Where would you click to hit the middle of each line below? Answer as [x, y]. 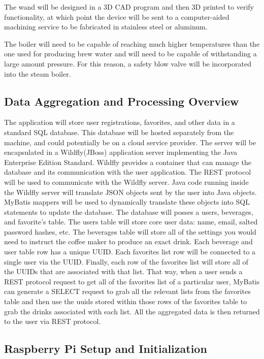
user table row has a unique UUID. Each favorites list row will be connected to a [130, 252]
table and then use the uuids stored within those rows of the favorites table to [126, 301]
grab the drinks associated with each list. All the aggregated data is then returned [132, 311]
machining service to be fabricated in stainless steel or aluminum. [106, 27]
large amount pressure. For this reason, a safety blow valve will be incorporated [128, 63]
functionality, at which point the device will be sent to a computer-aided [117, 17]
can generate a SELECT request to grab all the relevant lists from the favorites [127, 291]
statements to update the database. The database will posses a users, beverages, [129, 211]
